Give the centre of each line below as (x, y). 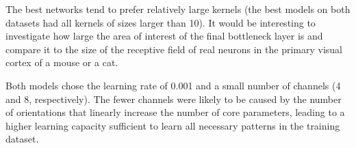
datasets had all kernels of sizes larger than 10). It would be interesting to (161, 22)
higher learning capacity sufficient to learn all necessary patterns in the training (173, 125)
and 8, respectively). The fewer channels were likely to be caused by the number (174, 99)
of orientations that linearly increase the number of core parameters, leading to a (175, 112)
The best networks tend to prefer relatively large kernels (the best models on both (178, 9)
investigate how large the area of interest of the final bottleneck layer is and (164, 36)
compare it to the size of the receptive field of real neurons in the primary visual (174, 49)
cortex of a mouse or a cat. (62, 62)
